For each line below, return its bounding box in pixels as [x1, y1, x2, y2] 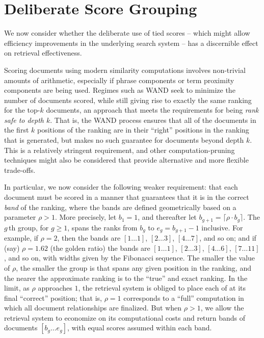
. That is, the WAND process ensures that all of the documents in [50, 114, 256, 125]
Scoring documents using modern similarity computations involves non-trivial [4, 64, 246, 75]
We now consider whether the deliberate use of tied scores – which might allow [4, 28, 250, 38]
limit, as [4, 282, 30, 293]
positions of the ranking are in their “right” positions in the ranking [37, 124, 249, 135]
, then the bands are [57, 232, 121, 243]
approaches [38, 282, 72, 293]
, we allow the [200, 302, 244, 313]
